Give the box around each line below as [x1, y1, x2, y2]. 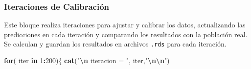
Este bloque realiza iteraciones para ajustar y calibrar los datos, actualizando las [4, 20, 246, 30]
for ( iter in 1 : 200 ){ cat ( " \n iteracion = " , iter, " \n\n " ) [4, 55, 170, 66]
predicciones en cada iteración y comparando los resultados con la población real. [4, 29, 248, 39]
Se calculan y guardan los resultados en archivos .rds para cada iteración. [4, 39, 227, 49]
